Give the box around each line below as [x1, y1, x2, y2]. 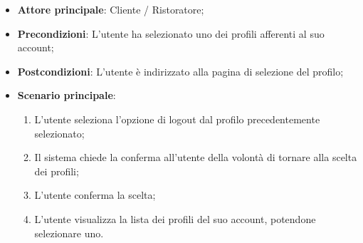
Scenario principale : [17, 88, 116, 103]
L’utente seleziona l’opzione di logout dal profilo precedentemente [34, 111, 320, 126]
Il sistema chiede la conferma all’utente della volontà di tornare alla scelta [34, 150, 357, 165]
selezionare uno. [34, 225, 104, 240]
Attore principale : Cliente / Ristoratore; [17, 2, 204, 16]
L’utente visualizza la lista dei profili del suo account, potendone [34, 211, 316, 226]
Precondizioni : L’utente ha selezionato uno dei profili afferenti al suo [17, 26, 325, 41]
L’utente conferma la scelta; [34, 187, 156, 202]
